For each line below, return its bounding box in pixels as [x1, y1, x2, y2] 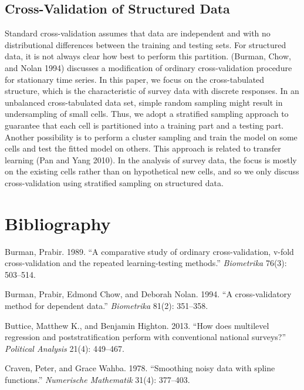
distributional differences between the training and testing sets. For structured [5, 38, 286, 51]
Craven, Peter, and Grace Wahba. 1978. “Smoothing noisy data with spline [5, 362, 275, 374]
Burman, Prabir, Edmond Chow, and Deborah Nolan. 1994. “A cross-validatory [5, 288, 292, 300]
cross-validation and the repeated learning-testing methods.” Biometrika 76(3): [5, 257, 287, 269]
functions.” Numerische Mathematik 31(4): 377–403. [5, 373, 190, 385]
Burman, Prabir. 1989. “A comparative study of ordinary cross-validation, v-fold [5, 245, 294, 257]
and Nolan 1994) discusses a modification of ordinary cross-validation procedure [5, 61, 292, 73]
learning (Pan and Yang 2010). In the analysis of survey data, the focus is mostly [5, 153, 297, 166]
